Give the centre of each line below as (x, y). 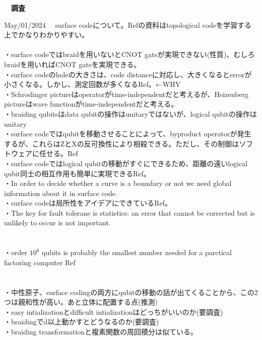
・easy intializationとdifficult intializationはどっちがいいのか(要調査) (114, 311)
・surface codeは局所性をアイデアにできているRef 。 (88, 203)
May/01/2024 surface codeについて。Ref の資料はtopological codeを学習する (128, 25)
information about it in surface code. (61, 193)
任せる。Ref (58, 153)
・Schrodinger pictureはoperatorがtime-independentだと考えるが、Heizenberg (126, 94)
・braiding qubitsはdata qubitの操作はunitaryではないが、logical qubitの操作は (130, 113)
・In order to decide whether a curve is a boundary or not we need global (118, 183)
